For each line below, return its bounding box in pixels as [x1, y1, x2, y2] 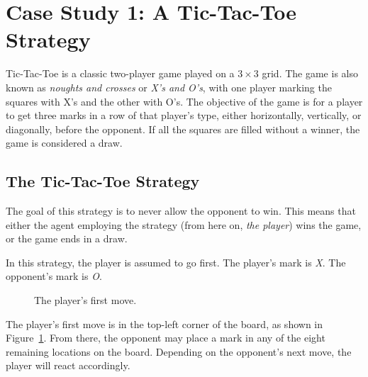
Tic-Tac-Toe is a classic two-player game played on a [6, 66, 235, 81]
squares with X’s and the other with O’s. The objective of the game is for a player [6, 94, 363, 108]
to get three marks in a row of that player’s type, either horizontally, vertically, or [6, 108, 362, 123]
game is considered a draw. [6, 135, 123, 150]
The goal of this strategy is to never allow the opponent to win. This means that [6, 203, 356, 218]
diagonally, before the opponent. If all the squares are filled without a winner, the [6, 121, 360, 136]
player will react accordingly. [6, 358, 130, 373]
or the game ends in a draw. [6, 231, 128, 246]
